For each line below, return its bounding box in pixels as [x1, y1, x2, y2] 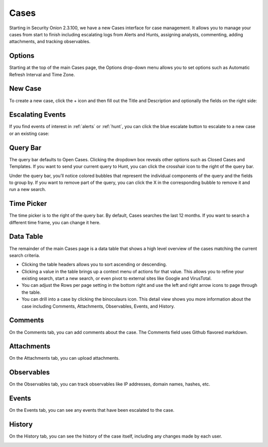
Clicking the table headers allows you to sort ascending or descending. [21, 261, 167, 267]
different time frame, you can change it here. [9, 219, 101, 225]
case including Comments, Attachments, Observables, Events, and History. [21, 303, 175, 309]
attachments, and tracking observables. [9, 39, 91, 45]
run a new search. [9, 187, 47, 192]
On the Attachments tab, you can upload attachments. [9, 355, 120, 361]
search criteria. [9, 252, 40, 258]
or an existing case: [9, 130, 50, 136]
